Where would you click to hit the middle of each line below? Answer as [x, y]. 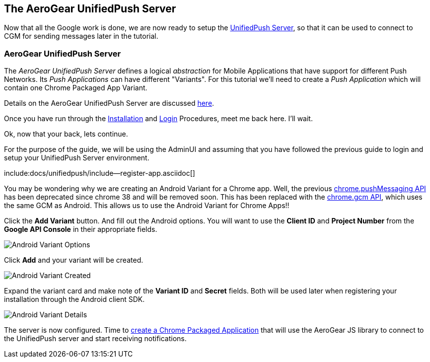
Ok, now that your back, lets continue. [66, 134]
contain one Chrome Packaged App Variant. [76, 88]
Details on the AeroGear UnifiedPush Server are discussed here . [109, 103]
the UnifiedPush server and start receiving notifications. [95, 339]
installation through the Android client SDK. [74, 299]
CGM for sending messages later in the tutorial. [81, 36]
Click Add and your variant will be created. [74, 260]
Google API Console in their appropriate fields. [81, 229]
